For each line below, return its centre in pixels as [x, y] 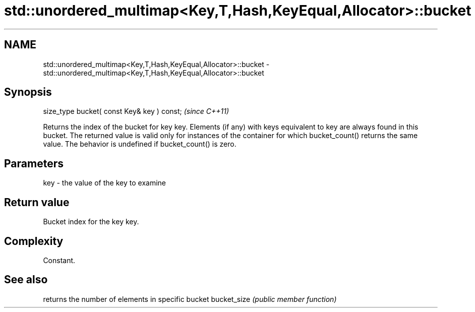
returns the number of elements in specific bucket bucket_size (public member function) [190, 299]
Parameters [34, 163]
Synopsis [28, 92]
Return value [37, 202]
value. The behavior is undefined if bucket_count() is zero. [140, 144]
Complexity [34, 241]
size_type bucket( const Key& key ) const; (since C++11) [136, 111]
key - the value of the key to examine [104, 183]
